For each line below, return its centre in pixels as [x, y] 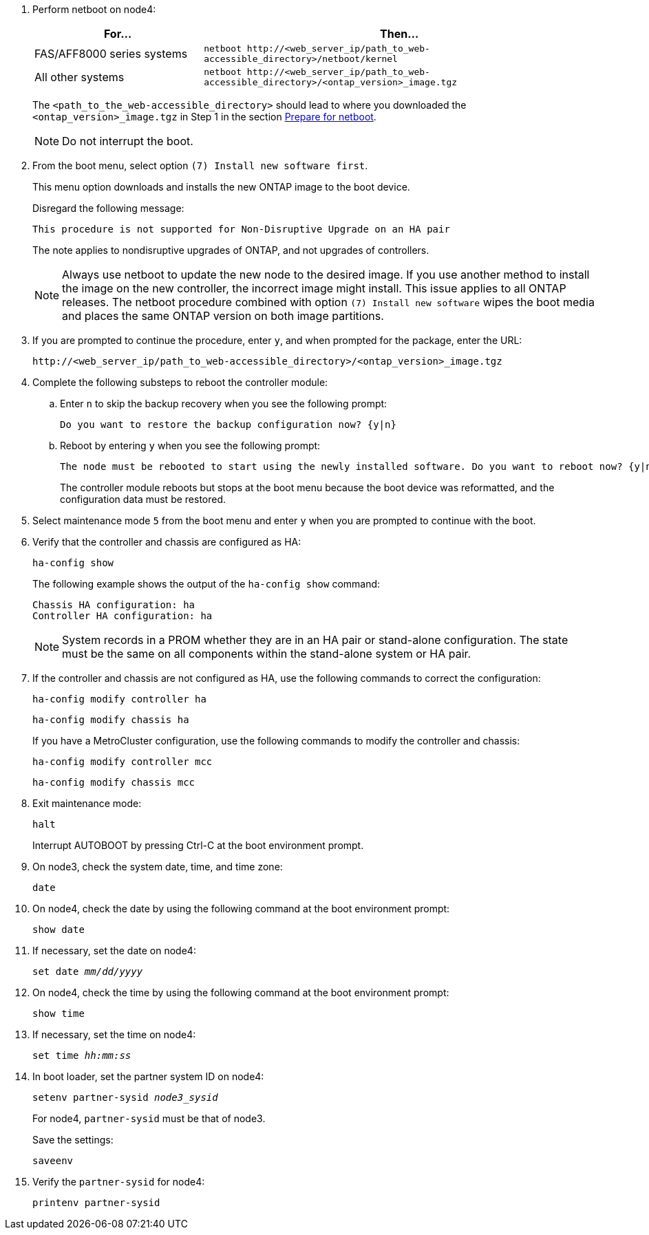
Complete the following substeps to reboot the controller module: [180, 382]
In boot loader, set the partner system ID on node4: [148, 1076]
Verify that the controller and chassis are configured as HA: [167, 542]
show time [58, 1013]
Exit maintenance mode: [87, 803]
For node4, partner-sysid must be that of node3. [149, 1118]
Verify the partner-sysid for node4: [119, 1182]
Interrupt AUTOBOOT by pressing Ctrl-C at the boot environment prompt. [198, 845]
